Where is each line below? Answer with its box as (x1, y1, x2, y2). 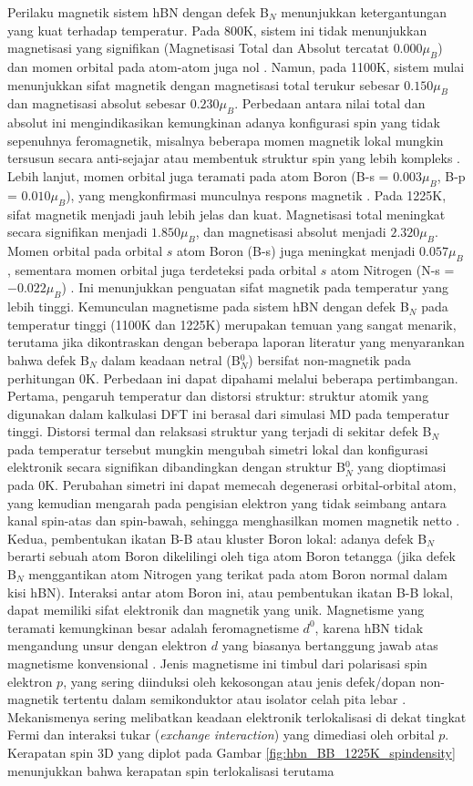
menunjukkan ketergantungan (281, 3, 447, 21)
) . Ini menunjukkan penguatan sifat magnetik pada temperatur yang (61, 278, 448, 297)
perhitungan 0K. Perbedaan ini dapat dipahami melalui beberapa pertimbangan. (7, 368, 458, 387)
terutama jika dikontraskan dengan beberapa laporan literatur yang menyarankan (7, 332, 465, 352)
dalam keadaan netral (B (101, 350, 241, 369)
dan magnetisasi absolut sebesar (7, 94, 187, 113)
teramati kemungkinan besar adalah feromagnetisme (7, 618, 299, 637)
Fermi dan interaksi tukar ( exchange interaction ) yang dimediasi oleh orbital (7, 725, 435, 744)
